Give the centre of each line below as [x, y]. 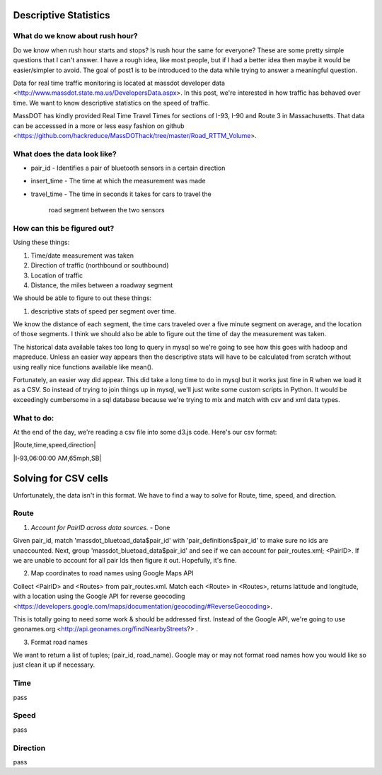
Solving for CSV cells [61, 478]
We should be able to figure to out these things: [82, 298]
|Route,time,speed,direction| [54, 445]
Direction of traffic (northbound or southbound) [100, 265]
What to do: [34, 418]
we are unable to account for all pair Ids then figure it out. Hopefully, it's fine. [125, 560]
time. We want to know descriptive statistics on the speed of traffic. [111, 103]
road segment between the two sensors [107, 210]
